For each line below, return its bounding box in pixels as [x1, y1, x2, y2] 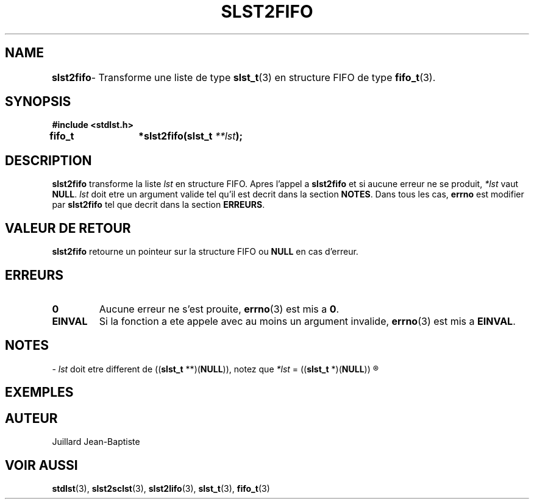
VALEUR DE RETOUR [5, 220, 131, 236]
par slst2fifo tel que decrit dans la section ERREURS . [52, 199, 265, 210]
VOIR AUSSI [5, 457, 78, 473]
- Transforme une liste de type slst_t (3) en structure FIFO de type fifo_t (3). [91, 71, 436, 83]
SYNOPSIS [5, 94, 71, 110]
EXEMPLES [5, 385, 74, 400]
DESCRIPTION [5, 152, 92, 168]
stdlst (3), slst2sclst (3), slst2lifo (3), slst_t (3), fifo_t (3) [52, 483, 270, 494]
